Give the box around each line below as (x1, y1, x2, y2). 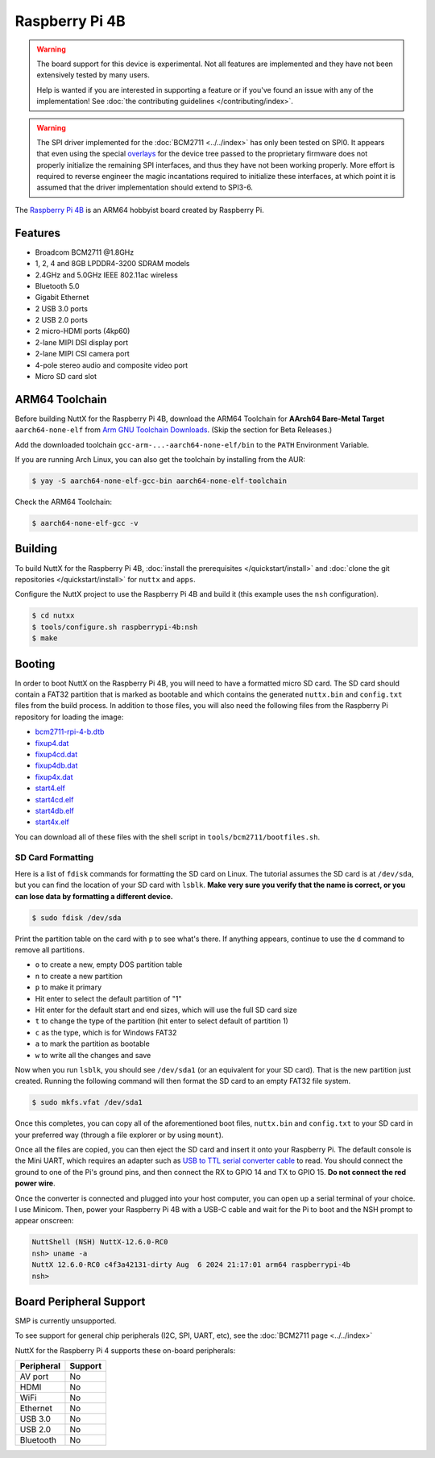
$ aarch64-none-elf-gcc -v (31, 519, 139, 528)
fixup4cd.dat (35, 749, 78, 759)
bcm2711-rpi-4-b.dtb (35, 727, 105, 737)
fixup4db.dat (35, 760, 78, 770)
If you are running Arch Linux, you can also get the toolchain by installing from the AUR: (14, 455, 305, 464)
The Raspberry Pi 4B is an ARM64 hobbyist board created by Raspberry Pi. (14, 205, 265, 215)
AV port (19, 1371, 49, 1382)
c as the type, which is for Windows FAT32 (35, 1027, 177, 1037)
